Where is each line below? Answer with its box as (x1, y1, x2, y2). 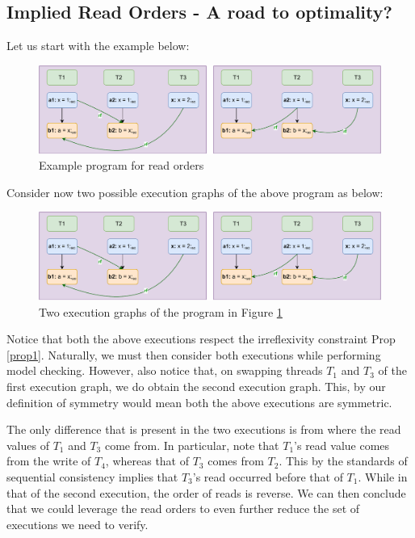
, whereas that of (105, 452, 190, 469)
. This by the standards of (279, 452, 408, 469)
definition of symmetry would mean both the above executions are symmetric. (6, 393, 392, 410)
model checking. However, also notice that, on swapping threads (6, 362, 323, 379)
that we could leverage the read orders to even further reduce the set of (6, 500, 360, 517)
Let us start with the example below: (6, 37, 190, 54)
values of (6, 436, 49, 453)
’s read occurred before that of (192, 468, 343, 485)
